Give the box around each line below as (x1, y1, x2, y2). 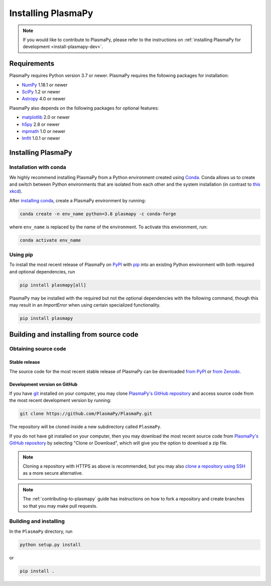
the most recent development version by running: (9, 397, 111, 403)
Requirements (9, 59, 55, 68)
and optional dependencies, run (9, 268, 75, 274)
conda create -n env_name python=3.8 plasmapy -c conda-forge (20, 211, 176, 217)
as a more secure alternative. (23, 470, 83, 476)
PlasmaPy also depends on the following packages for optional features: (9, 105, 159, 111)
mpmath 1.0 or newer (22, 128, 66, 134)
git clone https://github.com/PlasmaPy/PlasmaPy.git (20, 411, 153, 416)
